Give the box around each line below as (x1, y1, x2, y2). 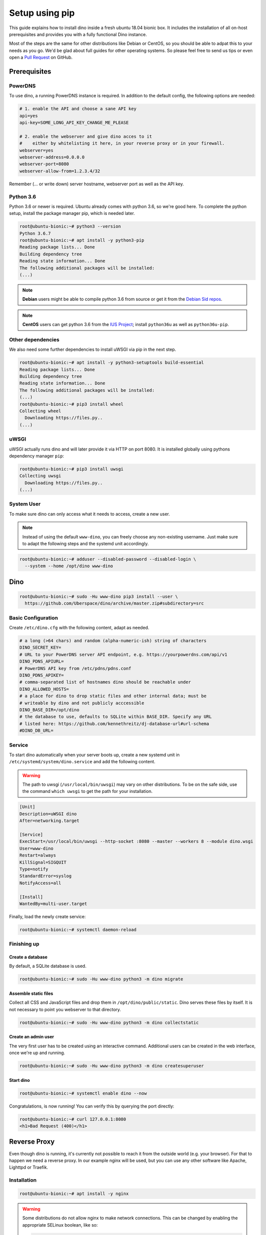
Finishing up (9, 941, 39, 947)
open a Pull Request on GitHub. (9, 54, 73, 60)
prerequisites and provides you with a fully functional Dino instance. (9, 31, 147, 37)
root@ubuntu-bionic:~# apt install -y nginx (19, 1191, 129, 1196)
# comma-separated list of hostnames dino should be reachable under (19, 679, 191, 685)
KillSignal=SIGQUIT (19, 860, 66, 865)
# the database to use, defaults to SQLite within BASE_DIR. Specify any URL (19, 714, 212, 720)
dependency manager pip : (9, 453, 64, 459)
